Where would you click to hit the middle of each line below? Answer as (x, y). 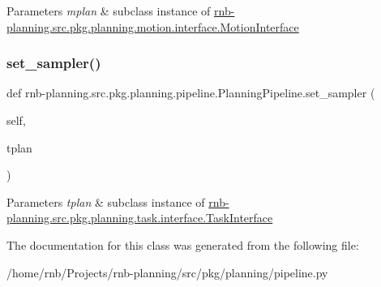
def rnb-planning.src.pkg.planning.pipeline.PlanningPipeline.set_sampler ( (191, 93)
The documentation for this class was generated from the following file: (183, 244)
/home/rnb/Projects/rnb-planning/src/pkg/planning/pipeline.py (167, 272)
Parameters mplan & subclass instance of (109, 11)
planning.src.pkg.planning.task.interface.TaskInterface (140, 218)
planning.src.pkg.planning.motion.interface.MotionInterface (153, 26)
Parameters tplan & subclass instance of (106, 201)
